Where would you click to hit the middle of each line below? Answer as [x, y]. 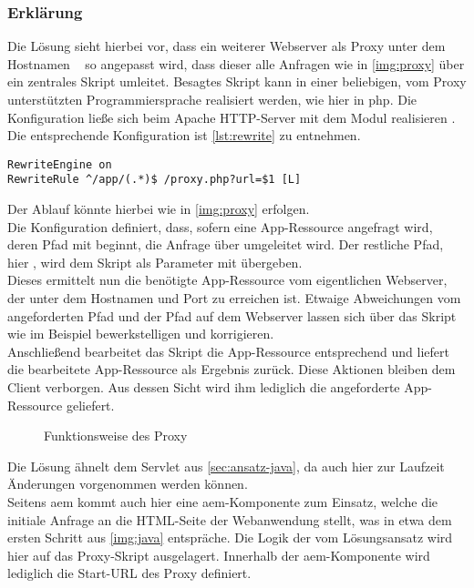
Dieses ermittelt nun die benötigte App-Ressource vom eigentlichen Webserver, [227, 280]
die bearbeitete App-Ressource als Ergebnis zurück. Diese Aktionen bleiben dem [232, 369]
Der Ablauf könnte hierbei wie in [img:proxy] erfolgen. [159, 209]
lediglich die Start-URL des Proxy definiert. [129, 573]
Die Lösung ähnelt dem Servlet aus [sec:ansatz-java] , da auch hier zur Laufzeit [226, 466]
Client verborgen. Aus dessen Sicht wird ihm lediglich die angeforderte [204, 387]
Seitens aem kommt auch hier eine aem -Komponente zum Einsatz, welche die [223, 502]
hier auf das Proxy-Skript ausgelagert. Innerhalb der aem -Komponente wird [219, 555]
